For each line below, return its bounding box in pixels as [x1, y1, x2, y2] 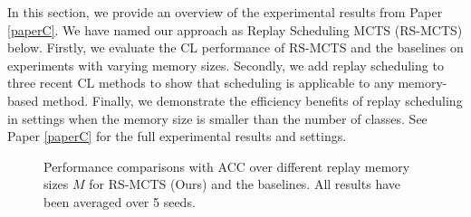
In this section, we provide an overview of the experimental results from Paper [7, 3, 443, 21]
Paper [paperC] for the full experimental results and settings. [7, 127, 347, 146]
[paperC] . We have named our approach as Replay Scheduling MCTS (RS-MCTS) [7, 20, 463, 39]
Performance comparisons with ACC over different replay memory [43, 156, 410, 175]
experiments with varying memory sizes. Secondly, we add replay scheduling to [7, 55, 444, 74]
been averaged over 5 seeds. [43, 192, 196, 211]
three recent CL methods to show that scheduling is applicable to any [7, 73, 394, 92]
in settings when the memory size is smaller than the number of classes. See [7, 108, 428, 127]
